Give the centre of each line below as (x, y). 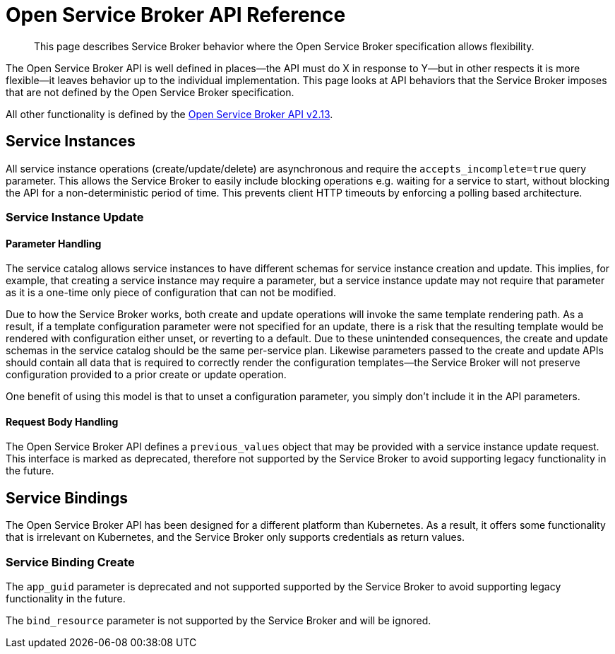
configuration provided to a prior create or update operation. (146, 375)
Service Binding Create (70, 562)
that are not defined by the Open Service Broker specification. (150, 92)
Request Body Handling (62, 421)
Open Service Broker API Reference (176, 15)
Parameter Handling (54, 243)
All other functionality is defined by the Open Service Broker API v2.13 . (169, 114)
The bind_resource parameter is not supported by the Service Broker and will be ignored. (219, 620)
